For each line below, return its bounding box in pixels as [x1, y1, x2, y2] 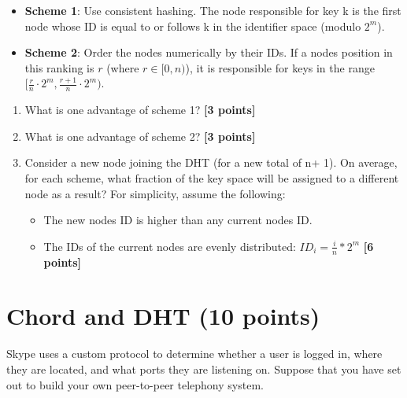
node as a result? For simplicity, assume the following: [24, 185, 286, 201]
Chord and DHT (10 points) [6, 300, 320, 332]
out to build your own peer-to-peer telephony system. [6, 376, 264, 392]
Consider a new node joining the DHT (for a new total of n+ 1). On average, [24, 154, 398, 171]
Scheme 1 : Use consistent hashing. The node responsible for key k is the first [24, 2, 401, 18]
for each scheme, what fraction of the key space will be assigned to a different [24, 169, 399, 186]
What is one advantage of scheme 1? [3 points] [24, 101, 256, 118]
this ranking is [24, 59, 94, 76]
